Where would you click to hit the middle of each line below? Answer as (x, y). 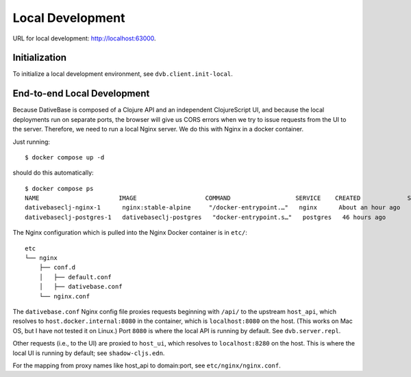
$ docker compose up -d (65, 157)
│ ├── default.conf (75, 277)
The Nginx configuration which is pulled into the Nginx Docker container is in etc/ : (130, 233)
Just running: (32, 142)
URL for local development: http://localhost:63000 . (85, 38)
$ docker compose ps (59, 188)
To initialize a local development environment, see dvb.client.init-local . (123, 74)
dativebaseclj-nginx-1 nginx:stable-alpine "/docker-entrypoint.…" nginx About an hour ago (213, 208)
